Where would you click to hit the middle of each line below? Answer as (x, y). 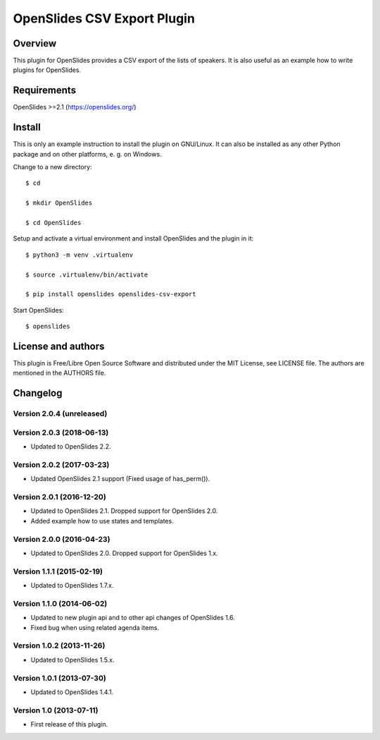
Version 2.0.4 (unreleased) (60, 414)
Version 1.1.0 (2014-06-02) (60, 603)
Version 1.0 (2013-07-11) (56, 710)
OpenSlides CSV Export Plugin (104, 18)
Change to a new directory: (52, 167)
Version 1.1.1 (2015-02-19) (58, 571)
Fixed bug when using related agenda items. (95, 627)
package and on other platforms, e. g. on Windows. (87, 154)
